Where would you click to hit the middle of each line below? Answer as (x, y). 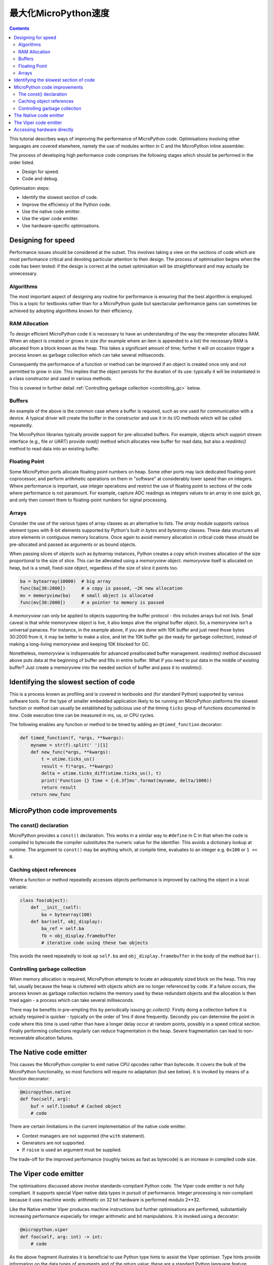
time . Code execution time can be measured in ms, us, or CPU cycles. (82, 715)
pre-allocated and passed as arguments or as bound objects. (73, 544)
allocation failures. (55, 1038)
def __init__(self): (56, 908)
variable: (18, 887)
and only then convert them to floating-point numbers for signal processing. (88, 500)
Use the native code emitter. (51, 211)
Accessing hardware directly (44, 130)
